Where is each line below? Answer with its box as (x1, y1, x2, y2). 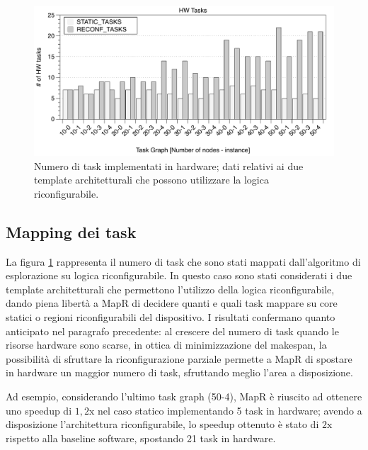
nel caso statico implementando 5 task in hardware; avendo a (98, 403, 362, 417)
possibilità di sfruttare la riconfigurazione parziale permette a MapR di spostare (6, 351, 352, 366)
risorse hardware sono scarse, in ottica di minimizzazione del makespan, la (6, 337, 327, 352)
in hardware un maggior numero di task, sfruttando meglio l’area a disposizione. (6, 365, 353, 380)
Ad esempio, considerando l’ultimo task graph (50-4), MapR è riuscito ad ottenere (6, 388, 362, 403)
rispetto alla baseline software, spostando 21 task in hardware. (6, 430, 276, 445)
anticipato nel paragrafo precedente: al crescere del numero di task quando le (6, 323, 339, 338)
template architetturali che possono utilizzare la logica (34, 172, 269, 187)
